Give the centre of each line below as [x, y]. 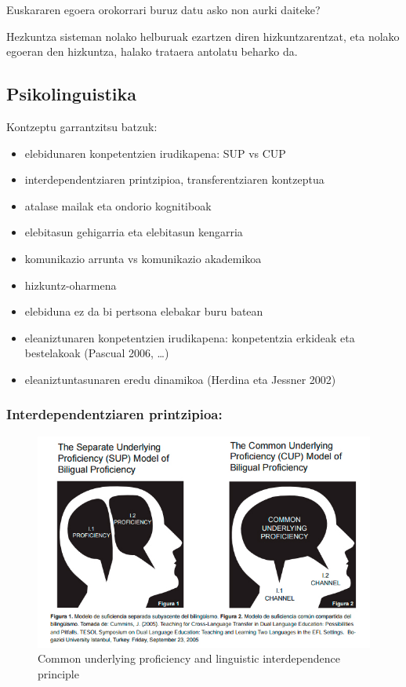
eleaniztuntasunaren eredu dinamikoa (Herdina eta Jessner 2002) [180, 379]
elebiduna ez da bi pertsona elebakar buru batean [144, 311]
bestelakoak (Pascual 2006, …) [97, 353]
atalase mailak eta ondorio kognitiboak [118, 205]
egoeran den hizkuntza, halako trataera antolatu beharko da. [152, 51]
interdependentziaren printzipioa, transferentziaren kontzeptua [174, 179]
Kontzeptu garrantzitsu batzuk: [82, 126]
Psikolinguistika [72, 94]
